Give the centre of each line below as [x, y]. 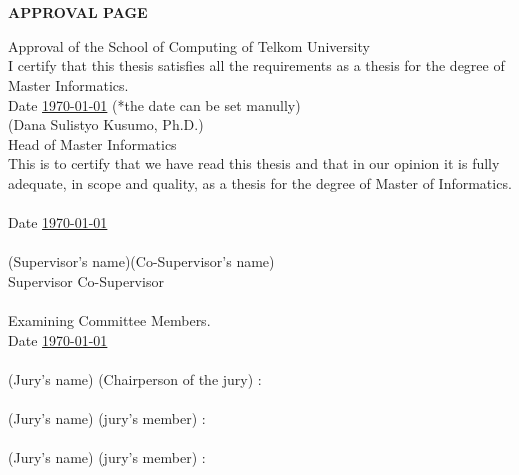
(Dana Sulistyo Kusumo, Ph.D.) [106, 124]
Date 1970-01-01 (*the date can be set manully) [154, 104]
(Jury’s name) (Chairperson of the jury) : [135, 378]
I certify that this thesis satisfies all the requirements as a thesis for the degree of [256, 65]
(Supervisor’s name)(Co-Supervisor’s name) [141, 261]
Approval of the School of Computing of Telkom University [189, 45]
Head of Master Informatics [92, 143]
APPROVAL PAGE [78, 12]
